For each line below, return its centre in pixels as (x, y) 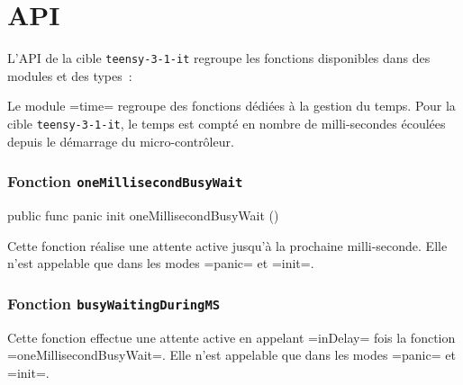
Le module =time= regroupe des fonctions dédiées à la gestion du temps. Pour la (231, 106)
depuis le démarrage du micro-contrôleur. (121, 141)
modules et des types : (70, 75)
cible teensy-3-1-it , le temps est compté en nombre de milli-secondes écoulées (227, 123)
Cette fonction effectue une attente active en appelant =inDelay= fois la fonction (231, 337)
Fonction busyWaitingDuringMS (114, 303)
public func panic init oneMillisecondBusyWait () (143, 215)
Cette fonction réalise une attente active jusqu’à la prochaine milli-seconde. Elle (227, 245)
